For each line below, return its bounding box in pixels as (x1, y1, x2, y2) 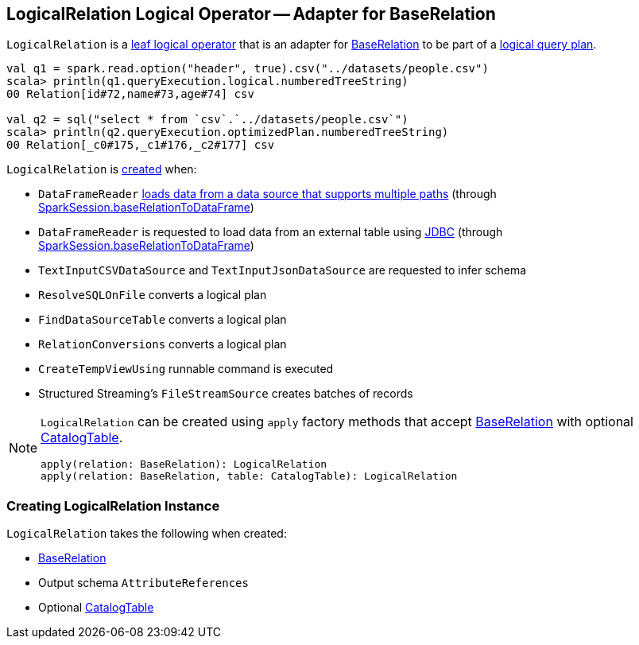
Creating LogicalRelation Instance (6, 497, 220, 514)
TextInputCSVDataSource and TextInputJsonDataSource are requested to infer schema (38, 263, 527, 278)
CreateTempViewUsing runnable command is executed (38, 362, 334, 376)
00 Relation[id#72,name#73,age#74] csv (6, 87, 254, 101)
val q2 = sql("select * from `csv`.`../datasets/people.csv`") (6, 113, 409, 126)
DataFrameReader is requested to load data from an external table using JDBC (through (38, 225, 503, 239)
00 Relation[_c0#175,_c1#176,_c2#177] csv (6, 138, 275, 152)
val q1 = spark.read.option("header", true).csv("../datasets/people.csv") (6, 62, 489, 76)
